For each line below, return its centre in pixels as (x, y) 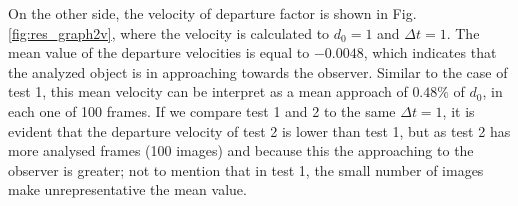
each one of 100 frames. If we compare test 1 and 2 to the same (202, 110)
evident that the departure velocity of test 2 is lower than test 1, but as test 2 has (259, 130)
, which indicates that (430, 52)
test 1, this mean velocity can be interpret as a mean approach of (208, 91)
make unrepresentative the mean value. (127, 189)
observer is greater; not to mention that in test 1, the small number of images (246, 169)
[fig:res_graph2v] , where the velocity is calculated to (169, 32)
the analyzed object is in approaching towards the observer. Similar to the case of (258, 71)
